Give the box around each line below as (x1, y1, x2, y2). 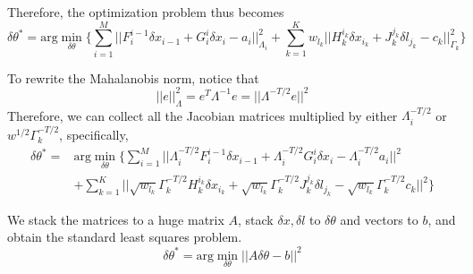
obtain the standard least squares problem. (7, 227, 242, 246)
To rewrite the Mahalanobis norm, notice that (7, 68, 259, 87)
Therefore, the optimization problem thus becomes (7, 3, 284, 21)
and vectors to (340, 210, 418, 228)
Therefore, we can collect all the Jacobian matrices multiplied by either (7, 106, 398, 124)
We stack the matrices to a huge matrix (7, 210, 224, 228)
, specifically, (59, 124, 129, 143)
